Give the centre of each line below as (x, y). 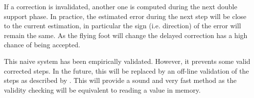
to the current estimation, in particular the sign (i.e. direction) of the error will (123, 26)
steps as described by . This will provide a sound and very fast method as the (120, 80)
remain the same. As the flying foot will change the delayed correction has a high (126, 35)
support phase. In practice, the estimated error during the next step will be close (125, 16)
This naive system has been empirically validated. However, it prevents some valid (127, 61)
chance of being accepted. (42, 45)
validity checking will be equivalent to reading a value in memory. (102, 89)
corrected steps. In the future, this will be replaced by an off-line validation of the (127, 70)
